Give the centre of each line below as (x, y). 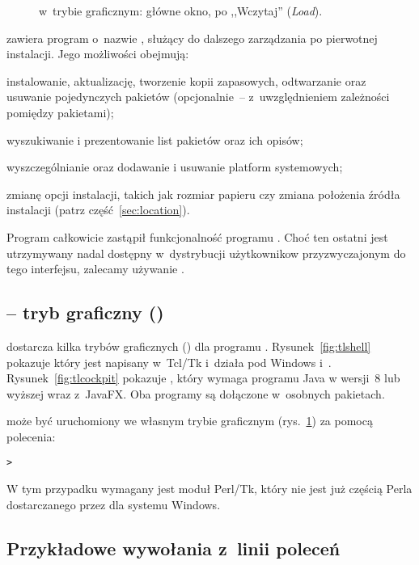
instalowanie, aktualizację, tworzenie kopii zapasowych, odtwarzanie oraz (186, 80)
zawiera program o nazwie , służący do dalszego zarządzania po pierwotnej (192, 38)
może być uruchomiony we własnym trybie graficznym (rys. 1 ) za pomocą (190, 421)
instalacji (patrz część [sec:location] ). (98, 210)
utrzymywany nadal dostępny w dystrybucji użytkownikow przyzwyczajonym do (206, 253)
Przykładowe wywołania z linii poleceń (174, 548)
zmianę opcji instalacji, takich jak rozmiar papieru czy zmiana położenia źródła (203, 194)
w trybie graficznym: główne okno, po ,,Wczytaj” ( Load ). (181, 11)
